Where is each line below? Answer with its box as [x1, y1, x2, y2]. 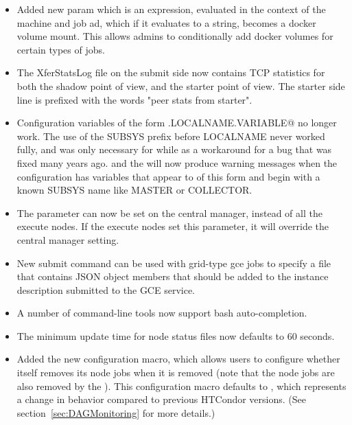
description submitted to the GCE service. [16, 282, 196, 297]
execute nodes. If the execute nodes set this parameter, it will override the [16, 219, 329, 233]
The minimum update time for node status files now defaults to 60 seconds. [16, 328, 335, 343]
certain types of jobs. [16, 42, 105, 56]
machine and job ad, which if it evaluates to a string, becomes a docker [16, 15, 316, 30]
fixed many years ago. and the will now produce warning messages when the [16, 155, 338, 170]
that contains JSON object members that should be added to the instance [16, 269, 329, 284]
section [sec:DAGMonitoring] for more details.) [16, 405, 215, 420]
